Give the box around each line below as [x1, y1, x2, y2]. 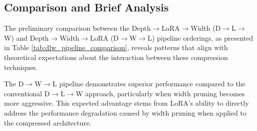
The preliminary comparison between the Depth [4, 23, 151, 33]
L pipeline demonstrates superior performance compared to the [52, 78, 246, 89]
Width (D [191, 23, 221, 33]
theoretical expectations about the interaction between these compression [4, 52, 228, 62]
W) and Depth [4, 32, 49, 43]
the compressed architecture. [4, 117, 91, 128]
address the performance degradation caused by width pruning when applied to [4, 107, 247, 118]
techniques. [4, 62, 38, 72]
